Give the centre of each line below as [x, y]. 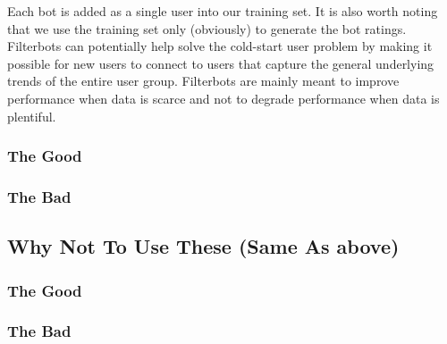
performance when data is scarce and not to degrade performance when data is [223, 98]
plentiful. [32, 116]
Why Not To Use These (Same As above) [203, 246]
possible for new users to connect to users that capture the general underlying [221, 63]
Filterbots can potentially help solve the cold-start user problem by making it [220, 46]
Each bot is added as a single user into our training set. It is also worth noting [223, 11]
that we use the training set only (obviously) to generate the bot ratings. [207, 28]
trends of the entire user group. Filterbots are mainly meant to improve [203, 81]
